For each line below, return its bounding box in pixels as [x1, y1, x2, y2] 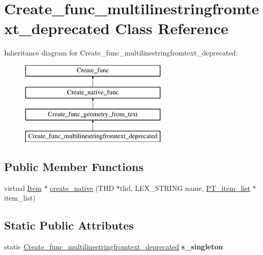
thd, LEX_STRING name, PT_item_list [120, 182, 250, 193]
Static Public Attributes [4, 217, 134, 233]
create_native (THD [50, 182, 114, 193]
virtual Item [4, 182, 42, 193]
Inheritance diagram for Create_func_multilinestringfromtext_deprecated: [4, 47, 238, 58]
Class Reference [115, 18, 228, 39]
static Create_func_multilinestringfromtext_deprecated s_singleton [4, 241, 223, 252]
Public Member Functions [4, 159, 143, 175]
